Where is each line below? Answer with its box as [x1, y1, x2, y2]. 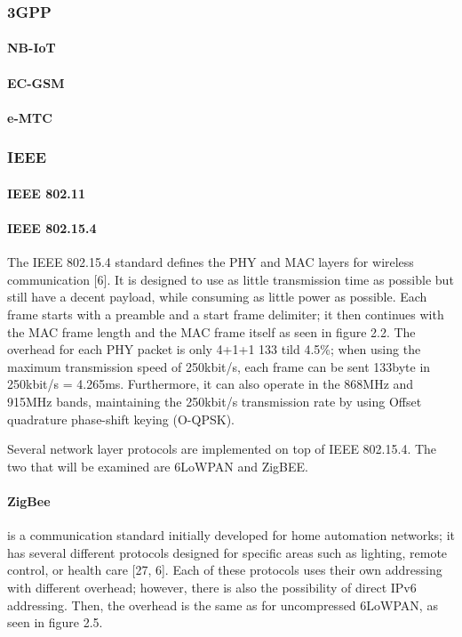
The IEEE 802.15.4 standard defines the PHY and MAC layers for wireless [7, 253, 414, 271]
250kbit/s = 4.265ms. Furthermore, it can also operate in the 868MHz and [7, 375, 414, 393]
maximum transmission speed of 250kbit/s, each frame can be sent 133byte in [7, 357, 431, 375]
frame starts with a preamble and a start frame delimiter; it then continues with [7, 305, 444, 324]
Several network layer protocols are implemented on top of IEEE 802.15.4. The [7, 439, 437, 458]
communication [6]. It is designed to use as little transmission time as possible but [7, 270, 454, 288]
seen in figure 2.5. [7, 613, 103, 632]
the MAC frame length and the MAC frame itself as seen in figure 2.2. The [7, 322, 416, 341]
